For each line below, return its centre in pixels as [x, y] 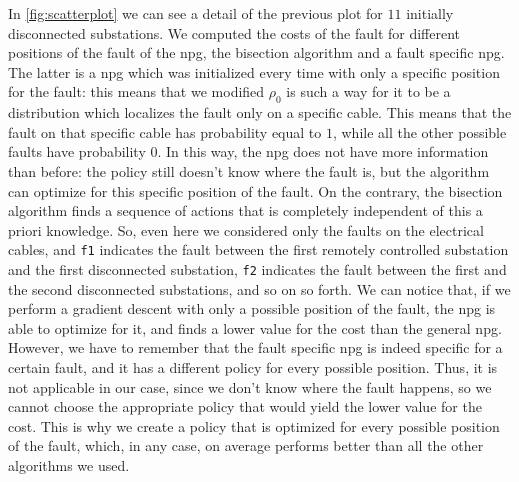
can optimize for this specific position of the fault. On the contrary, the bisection [255, 190]
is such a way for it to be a [368, 91]
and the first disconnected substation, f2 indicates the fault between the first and [257, 268]
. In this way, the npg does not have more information [323, 151]
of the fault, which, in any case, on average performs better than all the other [246, 445]
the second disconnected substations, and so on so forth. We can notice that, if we [259, 288]
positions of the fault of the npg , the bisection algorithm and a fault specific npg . [256, 52]
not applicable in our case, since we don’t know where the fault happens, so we [250, 386]
